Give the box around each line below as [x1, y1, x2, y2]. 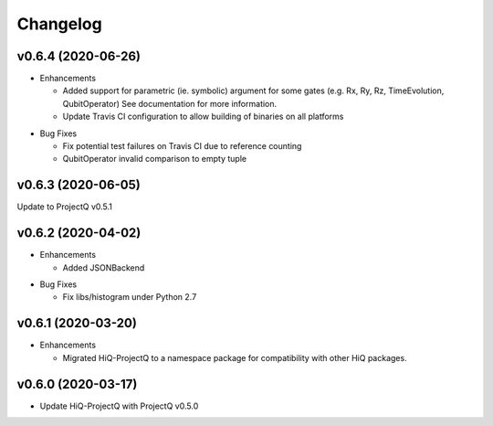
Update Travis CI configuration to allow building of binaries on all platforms [62, 111, 344, 122]
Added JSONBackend [62, 261, 145, 273]
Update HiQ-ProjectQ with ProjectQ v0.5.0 [39, 400, 199, 411]
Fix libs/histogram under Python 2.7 [62, 292, 197, 303]
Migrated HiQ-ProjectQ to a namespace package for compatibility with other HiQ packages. [62, 352, 407, 363]
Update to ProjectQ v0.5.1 [16, 201, 113, 212]
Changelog [16, 14, 102, 34]
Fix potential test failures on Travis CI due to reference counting [62, 141, 302, 152]
